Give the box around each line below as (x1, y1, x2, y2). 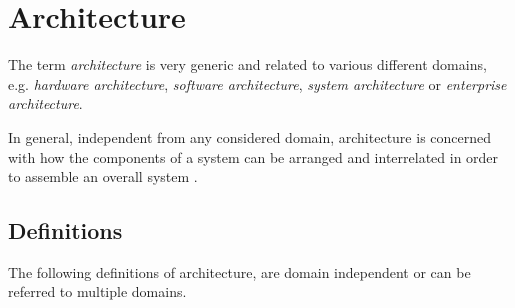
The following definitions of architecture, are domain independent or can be (8, 261, 471, 282)
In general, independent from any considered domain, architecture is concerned (8, 126, 492, 147)
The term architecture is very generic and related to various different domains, (8, 54, 487, 75)
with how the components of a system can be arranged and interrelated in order (8, 146, 499, 167)
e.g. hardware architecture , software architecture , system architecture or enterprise (8, 73, 507, 94)
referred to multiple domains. (8, 281, 187, 302)
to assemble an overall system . (8, 166, 198, 187)
